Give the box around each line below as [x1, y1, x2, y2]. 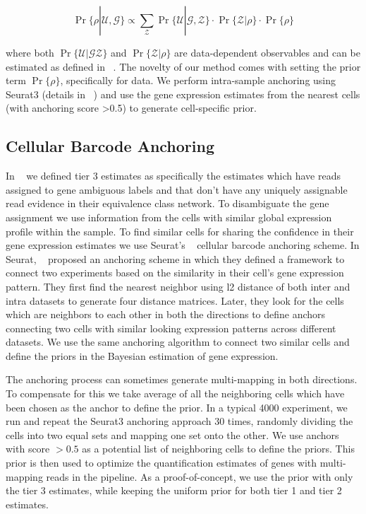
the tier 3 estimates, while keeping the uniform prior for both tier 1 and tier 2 [6, 483, 342, 498]
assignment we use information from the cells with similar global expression [6, 209, 332, 224]
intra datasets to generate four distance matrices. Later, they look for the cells [6, 293, 344, 308]
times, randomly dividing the [227, 414, 353, 428]
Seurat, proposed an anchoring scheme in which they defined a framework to [6, 251, 345, 266]
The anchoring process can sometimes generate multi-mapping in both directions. [6, 372, 358, 387]
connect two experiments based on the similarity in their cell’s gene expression [6, 265, 344, 280]
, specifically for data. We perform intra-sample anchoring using [60, 73, 336, 88]
